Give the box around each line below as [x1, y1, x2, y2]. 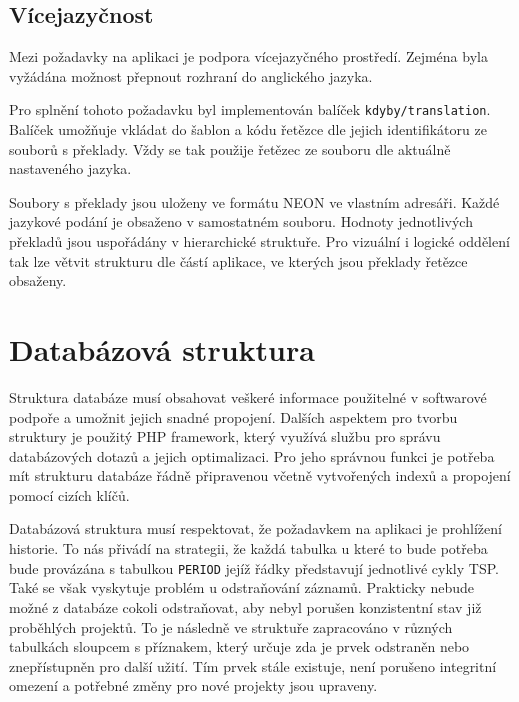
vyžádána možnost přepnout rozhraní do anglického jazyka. [9, 65, 373, 86]
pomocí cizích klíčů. [9, 484, 130, 505]
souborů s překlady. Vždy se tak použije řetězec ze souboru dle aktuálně [9, 138, 451, 159]
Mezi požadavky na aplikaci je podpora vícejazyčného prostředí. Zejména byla [9, 46, 488, 67]
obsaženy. [9, 270, 67, 291]
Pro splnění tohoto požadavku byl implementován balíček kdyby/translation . [9, 99, 491, 120]
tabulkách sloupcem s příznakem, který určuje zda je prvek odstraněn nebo [9, 636, 470, 657]
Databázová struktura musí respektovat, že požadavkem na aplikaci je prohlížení [9, 518, 502, 539]
